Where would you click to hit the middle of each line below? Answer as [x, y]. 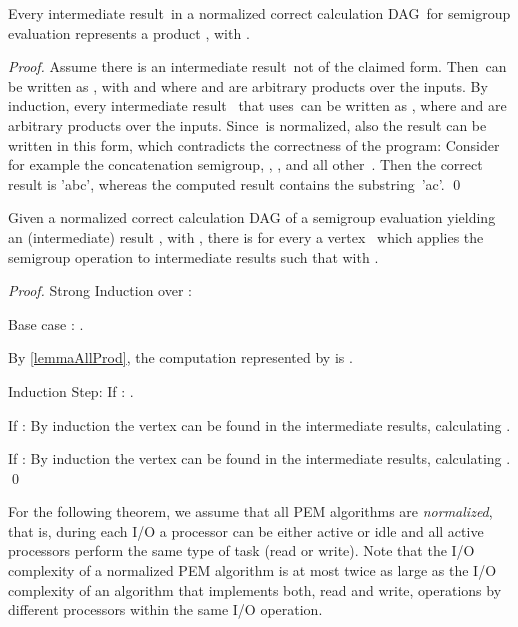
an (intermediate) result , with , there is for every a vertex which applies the [246, 236]
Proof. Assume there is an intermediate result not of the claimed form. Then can [257, 66]
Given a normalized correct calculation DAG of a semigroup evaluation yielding [252, 217]
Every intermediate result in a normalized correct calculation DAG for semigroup [259, 13]
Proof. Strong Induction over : [100, 290]
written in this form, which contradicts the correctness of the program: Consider [254, 144]
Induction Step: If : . [71, 390]
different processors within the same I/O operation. [165, 609]
